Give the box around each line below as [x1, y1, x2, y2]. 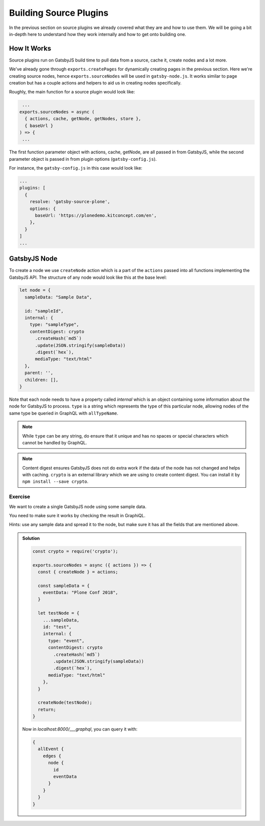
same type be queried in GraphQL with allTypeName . [9, 410, 119, 416]
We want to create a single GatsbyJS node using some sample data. [9, 503, 147, 509]
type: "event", [48, 638, 85, 644]
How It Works [9, 44, 52, 53]
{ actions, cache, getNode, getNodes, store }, [25, 116, 141, 121]
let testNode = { [37, 610, 79, 616]
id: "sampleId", [25, 308, 64, 314]
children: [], [25, 377, 59, 383]
